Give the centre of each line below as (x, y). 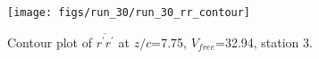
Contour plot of (50, 42)
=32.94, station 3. (264, 42)
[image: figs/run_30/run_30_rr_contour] (129, 13)
